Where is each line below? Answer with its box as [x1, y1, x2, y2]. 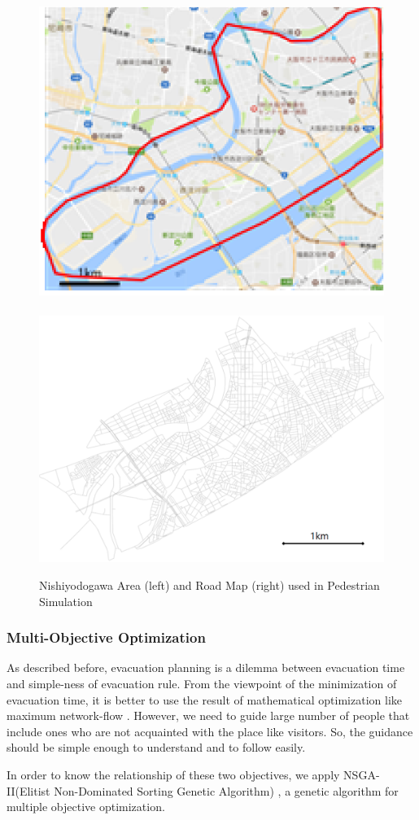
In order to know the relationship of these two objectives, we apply [7, 766, 340, 783]
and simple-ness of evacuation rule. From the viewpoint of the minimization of [7, 675, 397, 692]
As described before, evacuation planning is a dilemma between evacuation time [7, 659, 405, 676]
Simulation [39, 592, 93, 609]
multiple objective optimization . [7, 798, 165, 815]
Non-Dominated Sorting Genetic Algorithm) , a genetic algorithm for [54, 782, 399, 799]
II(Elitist [7, 782, 50, 799]
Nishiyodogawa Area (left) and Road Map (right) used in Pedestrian [39, 577, 380, 594]
